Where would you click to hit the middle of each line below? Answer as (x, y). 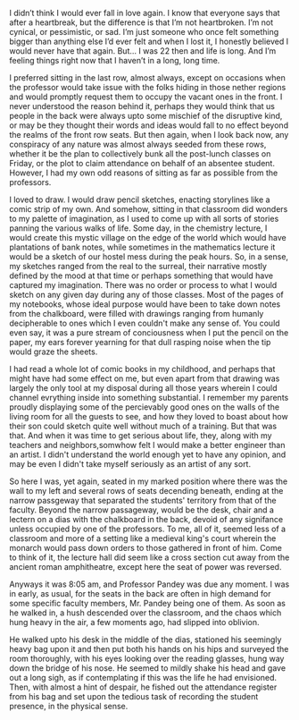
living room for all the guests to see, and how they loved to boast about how (149, 416)
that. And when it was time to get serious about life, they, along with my (141, 436)
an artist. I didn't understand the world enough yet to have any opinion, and (148, 454)
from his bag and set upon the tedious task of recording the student (134, 696)
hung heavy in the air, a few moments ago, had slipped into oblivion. (135, 622)
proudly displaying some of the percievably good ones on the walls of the (144, 407)
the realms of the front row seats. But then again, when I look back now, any (149, 135)
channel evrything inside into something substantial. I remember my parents (149, 398)
